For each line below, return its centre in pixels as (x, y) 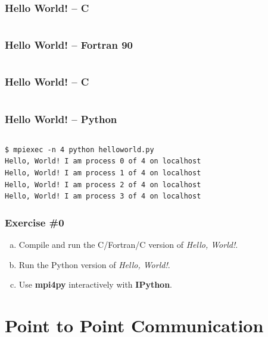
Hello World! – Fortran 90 (69, 45)
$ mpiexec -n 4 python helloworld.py (80, 149)
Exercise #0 (35, 222)
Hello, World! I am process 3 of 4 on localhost (103, 196)
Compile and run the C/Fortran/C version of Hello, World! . (128, 245)
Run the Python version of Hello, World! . (94, 264)
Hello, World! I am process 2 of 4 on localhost (103, 185)
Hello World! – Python (61, 119)
